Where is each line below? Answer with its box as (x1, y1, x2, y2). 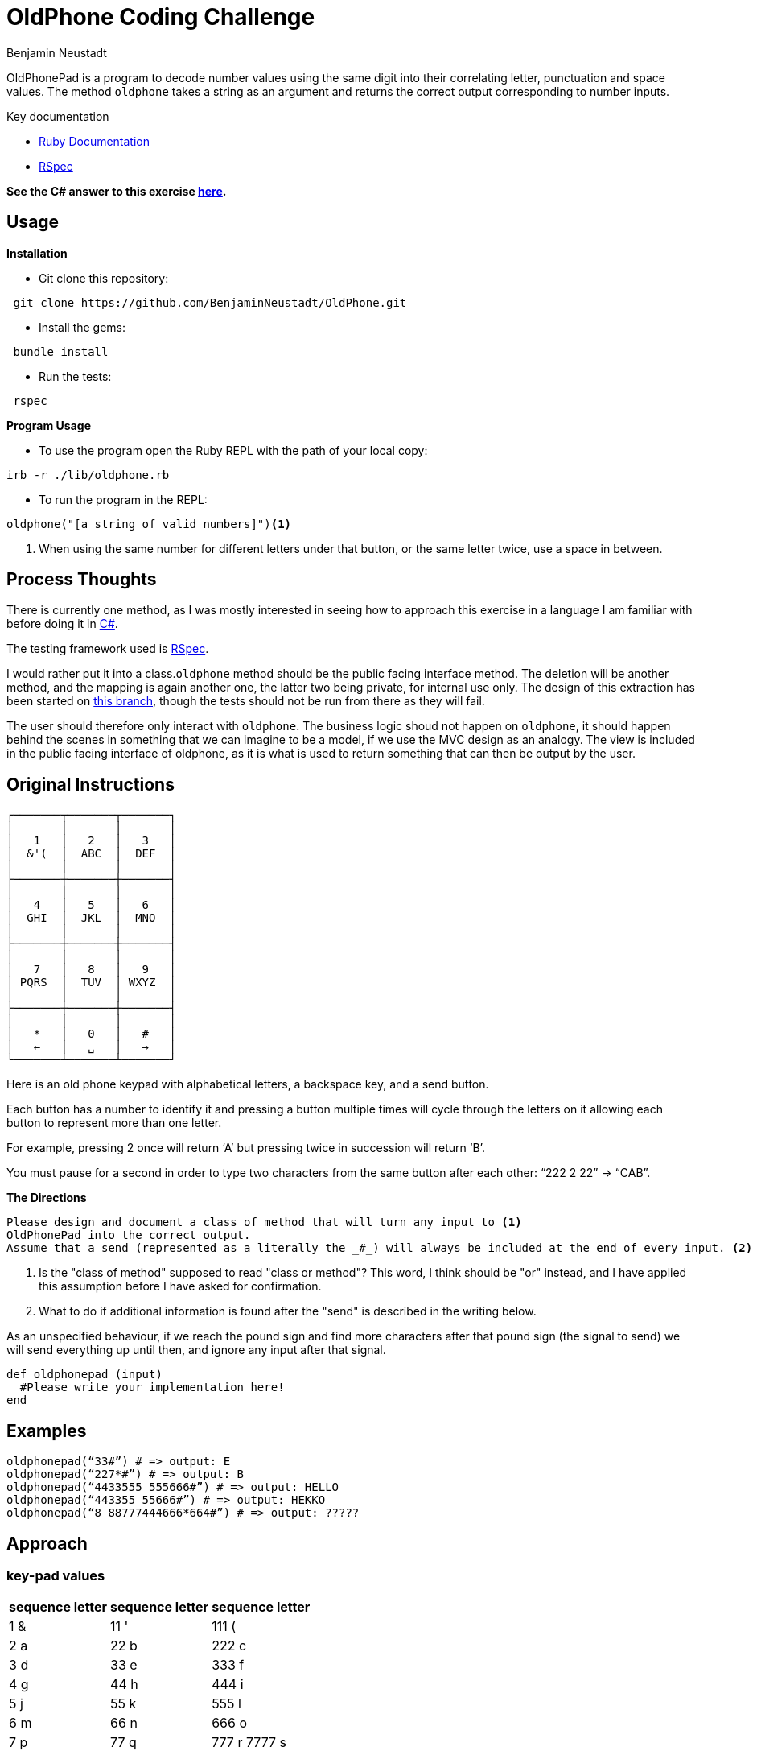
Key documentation (6, 109, 109, 123)
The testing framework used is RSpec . (6, 642, 209, 656)
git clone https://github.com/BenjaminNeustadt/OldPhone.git (13, 295, 407, 309)
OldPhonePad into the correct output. (6, 1228, 251, 1242)
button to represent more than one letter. (6, 1116, 222, 1130)
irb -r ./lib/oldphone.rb (6, 468, 170, 481)
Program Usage (6, 418, 91, 432)
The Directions (6, 1191, 87, 1205)
